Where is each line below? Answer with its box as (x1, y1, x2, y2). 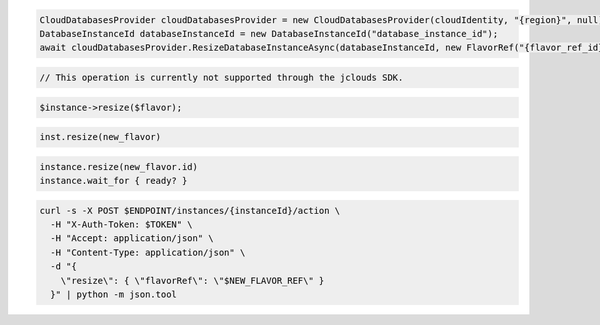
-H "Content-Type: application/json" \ (50, 246, 246, 258)
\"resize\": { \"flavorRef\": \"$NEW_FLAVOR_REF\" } (60, 275, 325, 286)
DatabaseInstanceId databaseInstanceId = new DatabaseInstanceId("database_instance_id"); (39, 28, 499, 39)
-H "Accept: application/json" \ (50, 233, 214, 244)
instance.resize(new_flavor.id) (39, 161, 199, 172)
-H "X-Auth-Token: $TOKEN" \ (50, 219, 194, 230)
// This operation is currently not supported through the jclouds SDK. (39, 71, 404, 83)
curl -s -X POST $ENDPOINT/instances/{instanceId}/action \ (39, 205, 341, 216)
